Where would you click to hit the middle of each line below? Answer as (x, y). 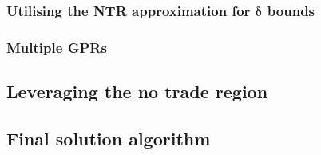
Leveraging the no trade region (137, 91)
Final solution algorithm (109, 138)
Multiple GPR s (57, 47)
